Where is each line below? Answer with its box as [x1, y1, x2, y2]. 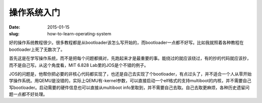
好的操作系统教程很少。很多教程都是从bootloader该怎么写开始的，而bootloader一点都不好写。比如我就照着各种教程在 [9, 40, 244, 45]
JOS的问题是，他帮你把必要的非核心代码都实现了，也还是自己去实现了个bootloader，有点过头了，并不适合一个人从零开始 [9, 71, 252, 77]
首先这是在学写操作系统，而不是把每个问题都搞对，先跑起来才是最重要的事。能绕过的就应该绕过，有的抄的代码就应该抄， [9, 56, 251, 61]
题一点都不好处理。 [9, 91, 48, 97]
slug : [9, 30, 19, 36]
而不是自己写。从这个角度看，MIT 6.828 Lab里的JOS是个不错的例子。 [9, 62, 149, 68]
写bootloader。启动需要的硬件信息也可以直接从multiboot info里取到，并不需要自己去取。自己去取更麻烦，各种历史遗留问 [9, 85, 250, 90]
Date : [9, 24, 20, 30]
